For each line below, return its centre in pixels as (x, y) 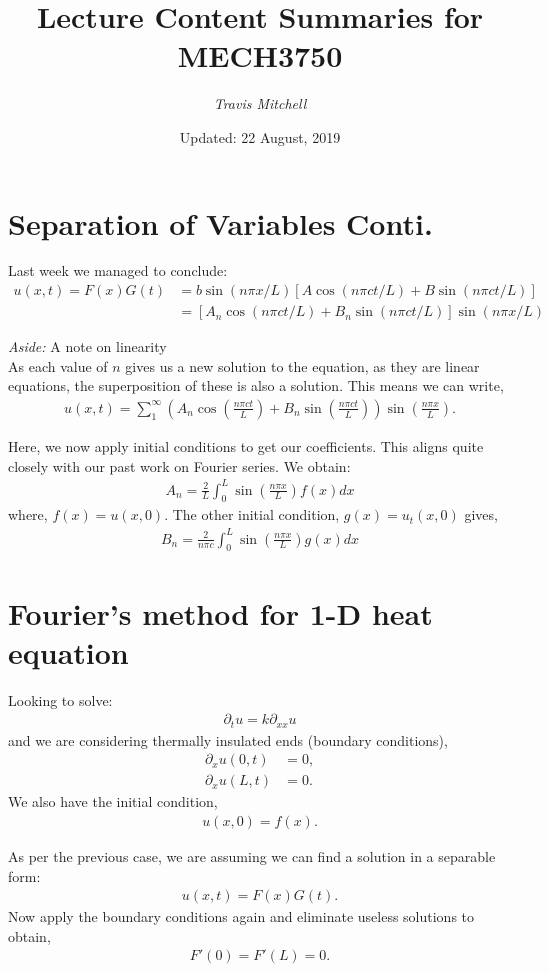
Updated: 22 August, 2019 (260, 136)
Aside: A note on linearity (87, 346)
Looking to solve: (60, 699)
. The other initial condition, (252, 514)
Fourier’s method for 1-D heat (220, 612)
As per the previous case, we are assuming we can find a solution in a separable (252, 856)
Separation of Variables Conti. (220, 222)
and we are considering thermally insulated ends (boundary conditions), (228, 739)
